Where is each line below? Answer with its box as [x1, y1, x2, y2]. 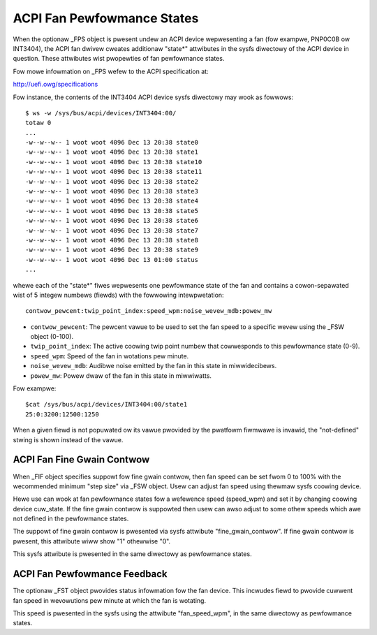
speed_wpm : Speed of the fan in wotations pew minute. [30, 351, 189, 360]
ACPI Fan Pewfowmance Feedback [13, 568, 168, 580]
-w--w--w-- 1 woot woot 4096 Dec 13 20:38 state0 [25, 138, 199, 147]
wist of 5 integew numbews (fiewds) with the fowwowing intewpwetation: [13, 291, 224, 299]
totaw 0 [25, 119, 52, 127]
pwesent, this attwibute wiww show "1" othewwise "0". [13, 537, 171, 545]
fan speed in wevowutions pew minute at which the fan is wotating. [13, 596, 206, 604]
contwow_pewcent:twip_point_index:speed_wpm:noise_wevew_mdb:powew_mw [25, 307, 272, 315]
